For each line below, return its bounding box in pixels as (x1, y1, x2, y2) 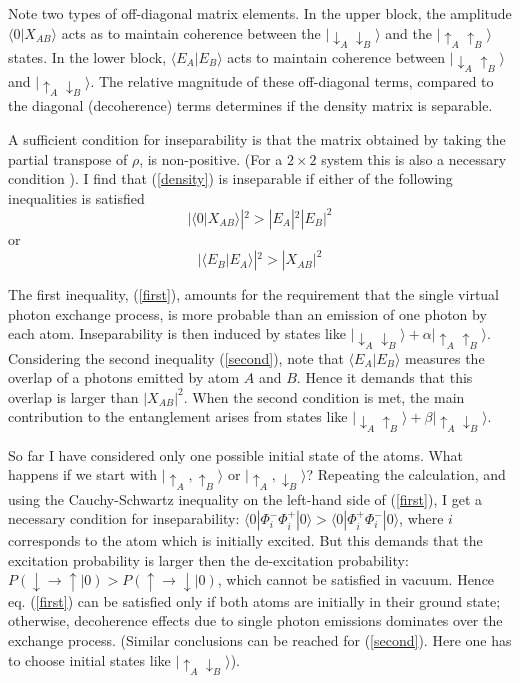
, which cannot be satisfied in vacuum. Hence (217, 569, 495, 590)
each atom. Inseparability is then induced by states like (8, 323, 346, 344)
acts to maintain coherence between (227, 46, 446, 67)
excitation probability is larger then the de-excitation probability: (8, 549, 409, 570)
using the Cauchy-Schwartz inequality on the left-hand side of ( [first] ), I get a (8, 488, 483, 509)
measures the (405, 347, 485, 368)
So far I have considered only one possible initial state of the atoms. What (8, 444, 464, 465)
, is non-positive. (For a (139, 148, 283, 169)
